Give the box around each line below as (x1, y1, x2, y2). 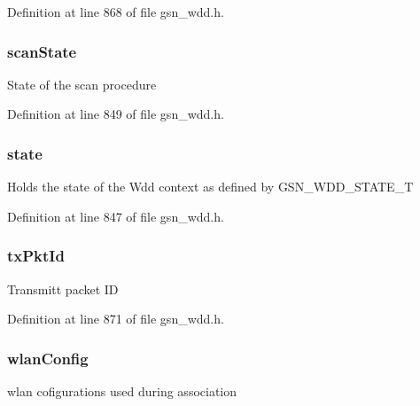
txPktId (7, 245, 65, 267)
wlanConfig (7, 347, 89, 369)
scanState (7, 40, 77, 62)
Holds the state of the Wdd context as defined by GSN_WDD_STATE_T (7, 177, 414, 196)
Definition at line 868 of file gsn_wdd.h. (7, 3, 224, 20)
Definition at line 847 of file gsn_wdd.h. (7, 207, 224, 225)
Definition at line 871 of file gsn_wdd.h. (7, 309, 224, 328)
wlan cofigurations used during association (7, 382, 237, 401)
